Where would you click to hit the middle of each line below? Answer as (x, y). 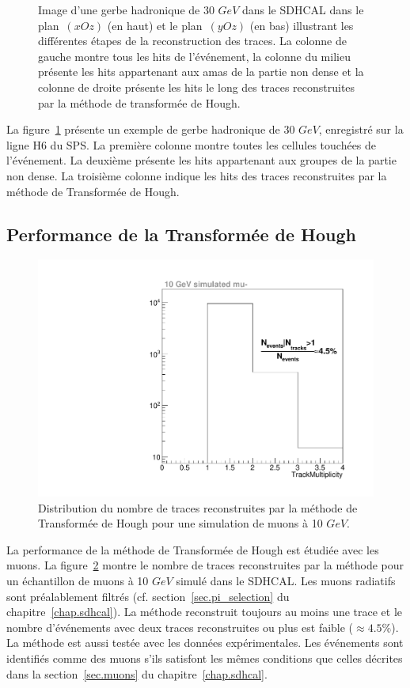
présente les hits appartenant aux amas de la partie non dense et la (201, 72)
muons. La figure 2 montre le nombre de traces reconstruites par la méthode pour (205, 565)
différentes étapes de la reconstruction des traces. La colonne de (192, 41)
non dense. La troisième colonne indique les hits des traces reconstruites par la (197, 175)
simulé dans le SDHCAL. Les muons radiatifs (286, 580)
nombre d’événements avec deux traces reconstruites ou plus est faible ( (180, 627)
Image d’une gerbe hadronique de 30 (126, 9)
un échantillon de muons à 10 (78, 580)
